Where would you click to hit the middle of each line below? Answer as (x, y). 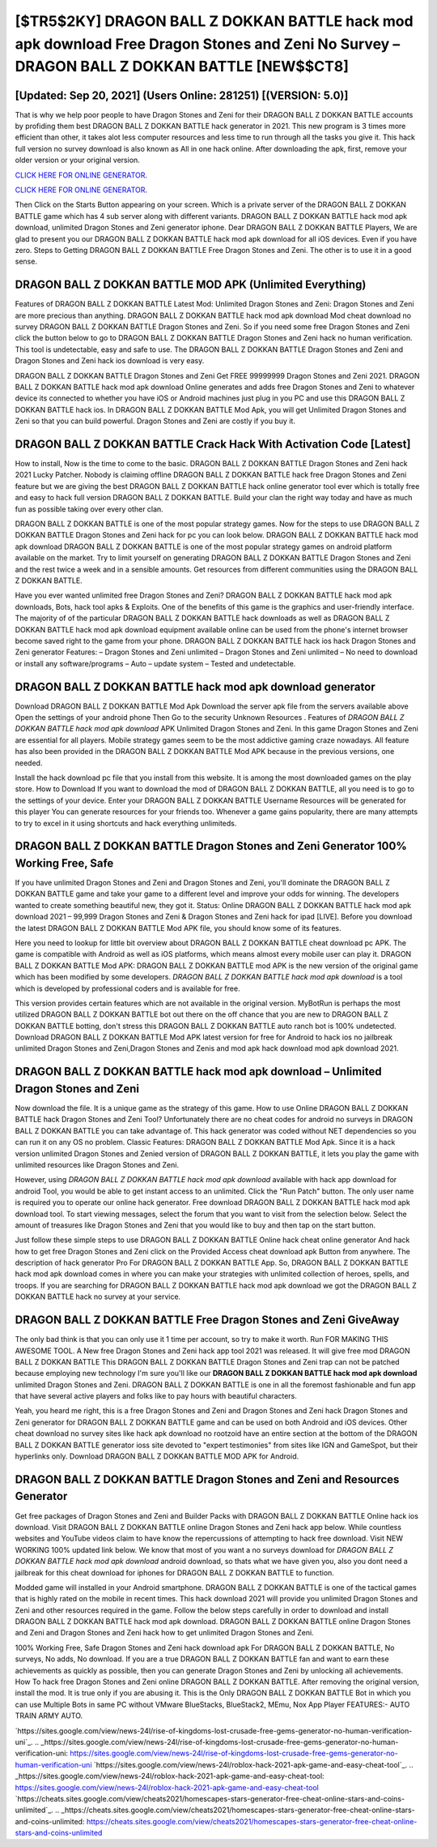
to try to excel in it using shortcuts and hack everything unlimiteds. (126, 823)
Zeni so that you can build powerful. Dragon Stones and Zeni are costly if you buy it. (155, 421)
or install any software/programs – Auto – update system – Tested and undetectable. (155, 663)
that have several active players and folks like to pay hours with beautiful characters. (156, 1396)
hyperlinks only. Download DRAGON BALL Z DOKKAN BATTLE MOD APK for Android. (157, 1456)
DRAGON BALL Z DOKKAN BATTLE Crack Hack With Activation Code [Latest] (213, 444)
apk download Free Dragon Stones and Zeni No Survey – (208, 44)
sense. (26, 261)
